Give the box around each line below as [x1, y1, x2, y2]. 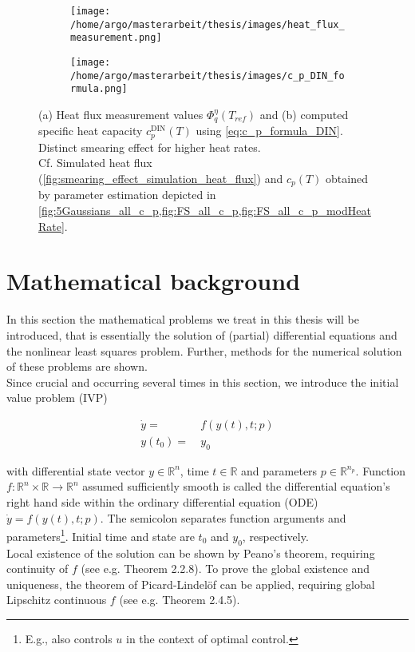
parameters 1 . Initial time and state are [6, 526, 195, 544]
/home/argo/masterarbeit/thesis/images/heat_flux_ [70, 18, 345, 30]
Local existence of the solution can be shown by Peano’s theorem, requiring [6, 544, 375, 561]
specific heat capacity [38, 122, 143, 139]
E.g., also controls [25, 630, 113, 647]
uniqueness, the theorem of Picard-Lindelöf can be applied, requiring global [6, 575, 375, 592]
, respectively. [242, 527, 309, 544]
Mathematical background [6, 264, 301, 297]
